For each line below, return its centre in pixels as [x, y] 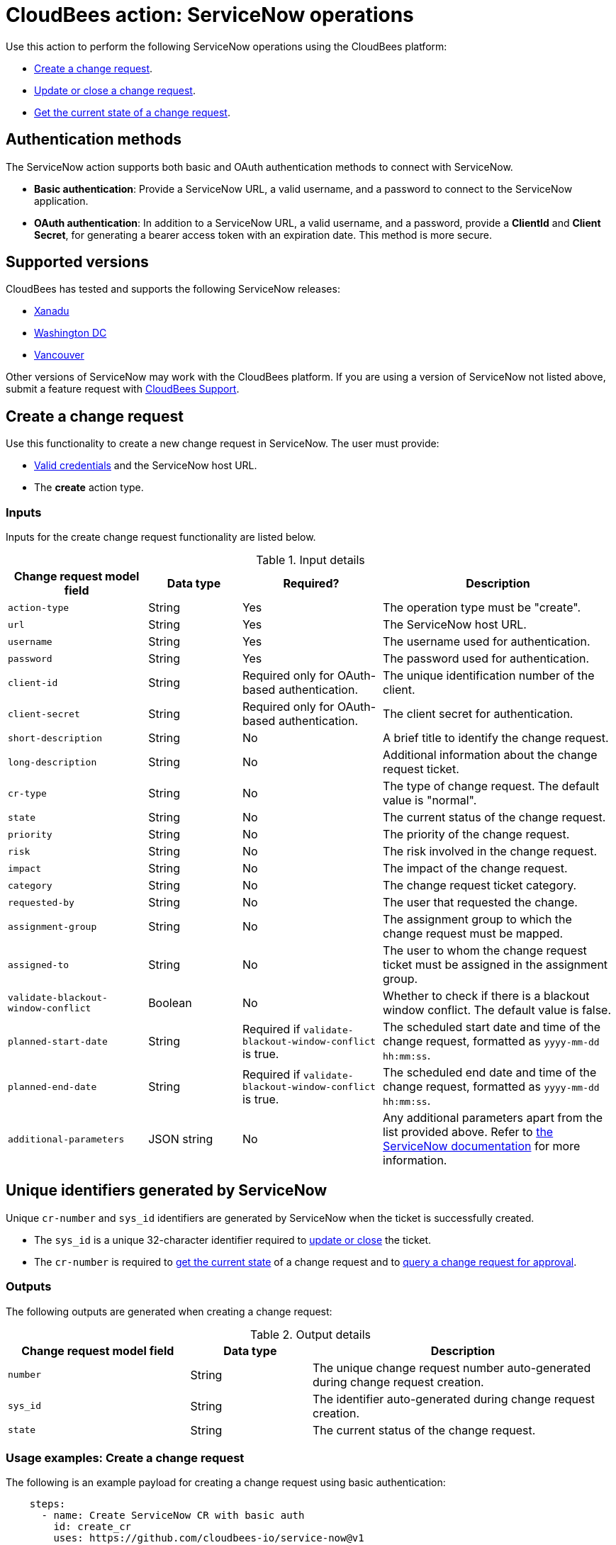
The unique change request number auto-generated [452, 1367]
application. [61, 201]
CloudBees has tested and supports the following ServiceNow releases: [173, 289]
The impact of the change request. [475, 869]
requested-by [41, 902]
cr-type [27, 793]
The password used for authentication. [486, 659]
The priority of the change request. [476, 835]
